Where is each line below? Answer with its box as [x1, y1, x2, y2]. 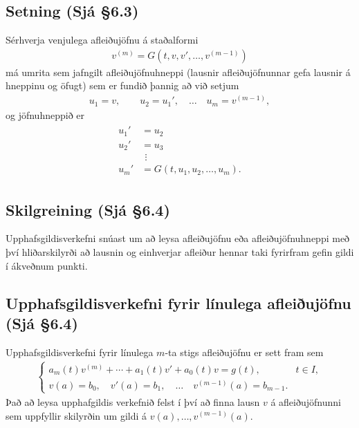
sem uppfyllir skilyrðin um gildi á [6, 408, 147, 422]
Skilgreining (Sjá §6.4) [6, 198, 170, 220]
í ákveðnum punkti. [6, 258, 88, 272]
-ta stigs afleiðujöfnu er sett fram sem [165, 344, 324, 359]
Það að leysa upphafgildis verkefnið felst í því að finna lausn [6, 394, 260, 409]
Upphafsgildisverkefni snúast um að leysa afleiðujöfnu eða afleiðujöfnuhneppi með [6, 231, 350, 245]
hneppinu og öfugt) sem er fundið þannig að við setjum [6, 78, 239, 93]
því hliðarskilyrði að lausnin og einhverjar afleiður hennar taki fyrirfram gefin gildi [6, 244, 354, 259]
